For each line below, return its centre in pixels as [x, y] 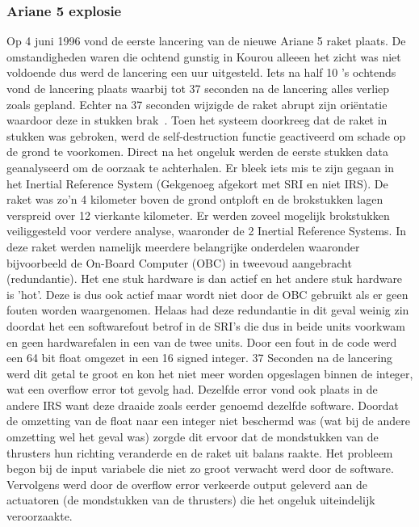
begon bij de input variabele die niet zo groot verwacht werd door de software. [200, 468]
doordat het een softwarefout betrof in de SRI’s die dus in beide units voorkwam [206, 325]
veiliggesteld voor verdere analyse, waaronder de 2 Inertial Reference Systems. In [207, 231]
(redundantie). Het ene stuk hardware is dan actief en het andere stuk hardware [205, 278]
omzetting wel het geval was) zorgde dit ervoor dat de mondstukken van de [193, 437]
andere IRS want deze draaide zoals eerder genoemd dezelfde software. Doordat [203, 405]
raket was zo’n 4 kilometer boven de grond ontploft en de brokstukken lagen [195, 199]
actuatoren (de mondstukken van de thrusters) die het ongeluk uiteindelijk [191, 500]
